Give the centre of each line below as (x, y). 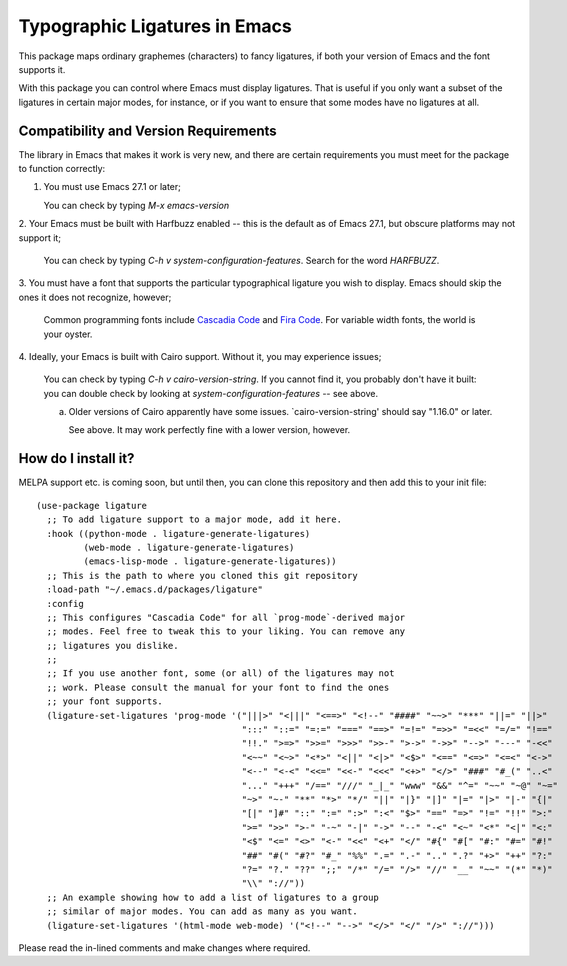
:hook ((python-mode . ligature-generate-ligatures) (178, 533)
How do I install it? (76, 458)
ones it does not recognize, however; (95, 297)
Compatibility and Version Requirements (147, 130)
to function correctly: (62, 169)
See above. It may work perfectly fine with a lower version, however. (209, 430)
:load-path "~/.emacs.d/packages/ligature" (155, 589)
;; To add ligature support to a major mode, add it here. (194, 519)
